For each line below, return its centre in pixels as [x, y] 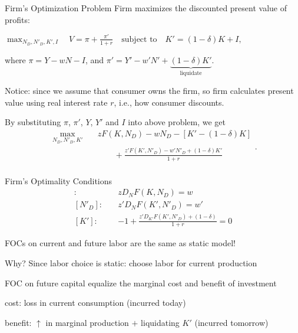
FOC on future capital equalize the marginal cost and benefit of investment [141, 283]
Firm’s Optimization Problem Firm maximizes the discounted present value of [146, 8]
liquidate [191, 74]
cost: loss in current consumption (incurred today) [95, 303]
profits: [17, 19]
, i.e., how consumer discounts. [169, 102]
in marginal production [87, 322]
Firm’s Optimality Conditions [59, 180]
